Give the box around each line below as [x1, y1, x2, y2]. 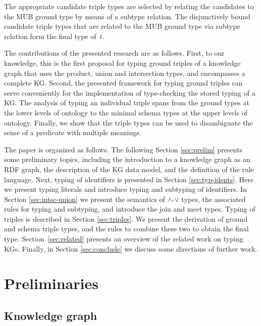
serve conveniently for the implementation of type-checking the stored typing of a [4, 87, 255, 98]
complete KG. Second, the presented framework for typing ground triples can [4, 77, 243, 88]
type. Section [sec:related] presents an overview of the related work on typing [4, 233, 243, 244]
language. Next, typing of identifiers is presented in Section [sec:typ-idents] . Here [4, 174, 254, 184]
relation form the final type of [4, 30, 96, 41]
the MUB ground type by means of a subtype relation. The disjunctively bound [4, 11, 250, 21]
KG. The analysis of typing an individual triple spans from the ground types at [4, 97, 249, 108]
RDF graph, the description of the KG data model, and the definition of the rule [4, 164, 254, 174]
